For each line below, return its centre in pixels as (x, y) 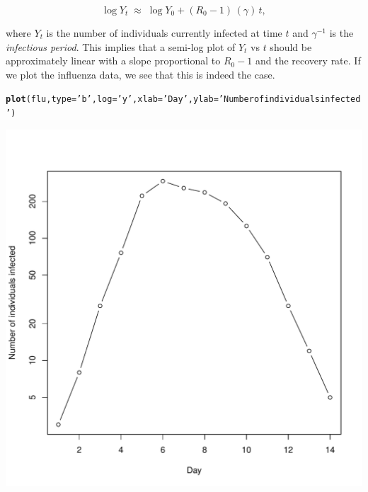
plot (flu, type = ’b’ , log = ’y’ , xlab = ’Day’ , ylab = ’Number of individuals (163, 99)
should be (291, 46)
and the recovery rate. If (308, 61)
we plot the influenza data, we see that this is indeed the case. (140, 74)
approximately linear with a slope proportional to (113, 61)
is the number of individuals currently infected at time (164, 33)
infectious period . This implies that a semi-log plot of (121, 46)
